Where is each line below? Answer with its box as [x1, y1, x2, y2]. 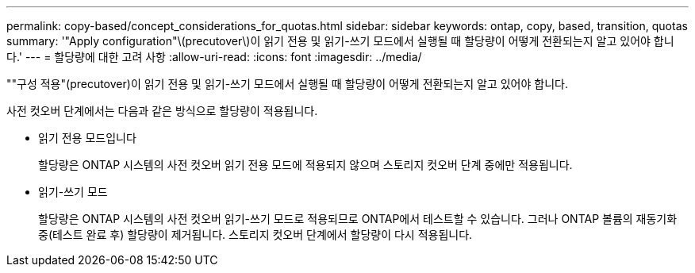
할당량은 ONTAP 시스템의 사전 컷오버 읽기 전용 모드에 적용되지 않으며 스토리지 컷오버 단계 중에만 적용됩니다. [38, 158, 573, 171]
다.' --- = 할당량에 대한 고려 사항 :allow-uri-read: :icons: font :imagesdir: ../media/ [6, 50, 422, 63]
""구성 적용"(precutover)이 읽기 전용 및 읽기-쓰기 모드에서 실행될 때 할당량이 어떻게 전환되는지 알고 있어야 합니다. [6, 77, 568, 90]
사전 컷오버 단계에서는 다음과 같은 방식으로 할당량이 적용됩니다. [6, 104, 318, 117]
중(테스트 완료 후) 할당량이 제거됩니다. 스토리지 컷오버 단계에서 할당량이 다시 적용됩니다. [38, 228, 473, 241]
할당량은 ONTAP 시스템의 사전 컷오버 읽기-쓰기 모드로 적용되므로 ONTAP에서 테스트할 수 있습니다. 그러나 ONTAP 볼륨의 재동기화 [38, 212, 678, 225]
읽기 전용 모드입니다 [38, 131, 136, 144]
